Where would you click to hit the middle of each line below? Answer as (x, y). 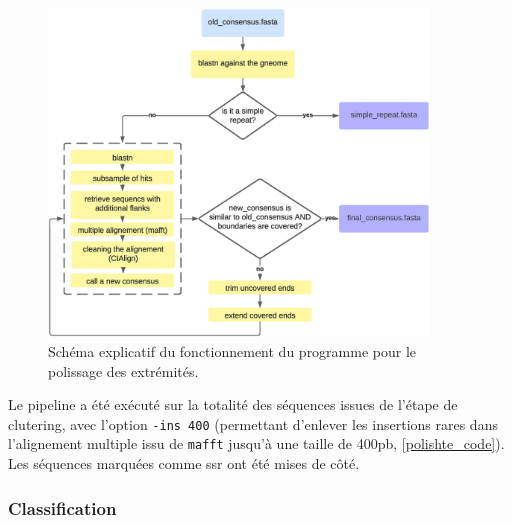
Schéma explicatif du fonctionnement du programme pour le (232, 351)
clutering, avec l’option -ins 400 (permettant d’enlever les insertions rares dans (253, 423)
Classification (62, 507)
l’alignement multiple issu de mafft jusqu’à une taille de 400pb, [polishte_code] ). (256, 443)
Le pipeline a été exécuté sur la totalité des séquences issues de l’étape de (233, 404)
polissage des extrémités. (123, 370)
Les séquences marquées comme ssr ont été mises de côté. (184, 463)
